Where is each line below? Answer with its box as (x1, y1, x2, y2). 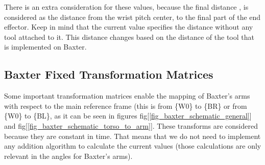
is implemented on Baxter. (4, 41, 87, 52)
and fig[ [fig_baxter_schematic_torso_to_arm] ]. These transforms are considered (4, 120, 258, 131)
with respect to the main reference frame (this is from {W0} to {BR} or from (4, 100, 247, 111)
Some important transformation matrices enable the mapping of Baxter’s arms (4, 90, 250, 101)
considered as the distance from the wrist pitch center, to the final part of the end (4, 11, 261, 22)
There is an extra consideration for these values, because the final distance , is (4, 2, 249, 12)
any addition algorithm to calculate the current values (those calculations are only (4, 140, 261, 151)
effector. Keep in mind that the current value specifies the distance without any (4, 21, 253, 32)
